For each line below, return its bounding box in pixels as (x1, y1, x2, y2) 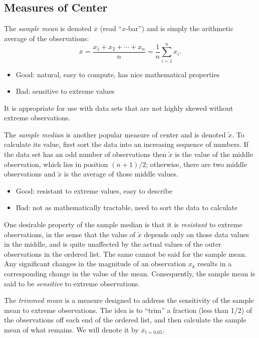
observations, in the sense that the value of (4, 229, 136, 239)
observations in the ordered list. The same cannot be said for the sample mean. (4, 248, 247, 259)
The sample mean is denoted (4, 23, 92, 34)
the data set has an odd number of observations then (4, 149, 166, 159)
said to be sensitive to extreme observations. (4, 278, 140, 288)
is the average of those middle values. (64, 168, 178, 179)
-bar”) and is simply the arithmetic (126, 23, 233, 34)
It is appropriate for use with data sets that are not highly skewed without (4, 102, 233, 113)
